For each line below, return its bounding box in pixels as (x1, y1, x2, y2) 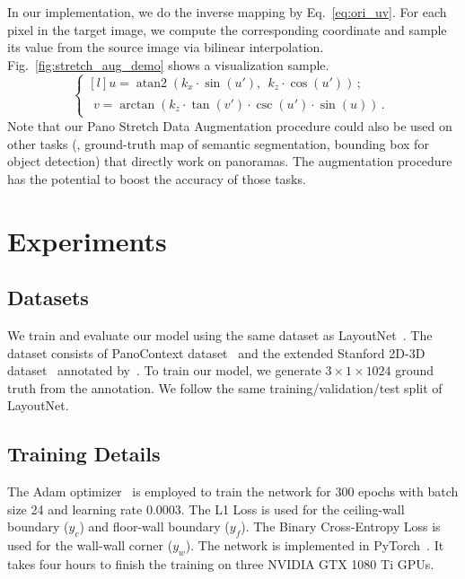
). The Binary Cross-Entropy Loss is (241, 517, 441, 536)
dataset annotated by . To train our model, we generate (7, 361, 321, 380)
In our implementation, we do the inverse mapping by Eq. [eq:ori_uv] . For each (7, 3, 447, 21)
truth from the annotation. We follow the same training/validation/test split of (7, 378, 443, 397)
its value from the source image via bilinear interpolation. (7, 38, 324, 57)
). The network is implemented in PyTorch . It (185, 536, 444, 555)
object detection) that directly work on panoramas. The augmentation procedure (7, 152, 452, 171)
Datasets (7, 284, 89, 311)
